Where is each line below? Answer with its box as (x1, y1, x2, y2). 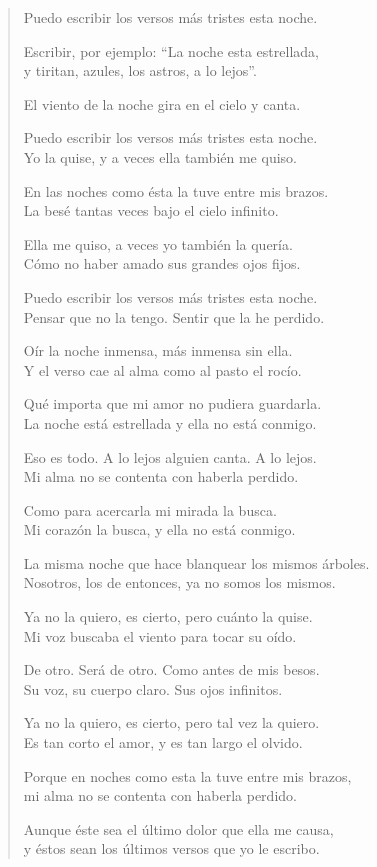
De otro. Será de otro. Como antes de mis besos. (23, 659, 320, 680)
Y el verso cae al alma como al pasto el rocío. (23, 359, 302, 380)
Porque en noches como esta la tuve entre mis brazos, (23, 765, 352, 786)
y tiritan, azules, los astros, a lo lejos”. (23, 60, 257, 81)
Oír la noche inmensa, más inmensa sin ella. (23, 340, 293, 361)
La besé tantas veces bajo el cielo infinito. (23, 200, 279, 221)
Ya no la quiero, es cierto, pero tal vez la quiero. (23, 712, 320, 733)
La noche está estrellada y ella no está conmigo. (23, 412, 317, 433)
